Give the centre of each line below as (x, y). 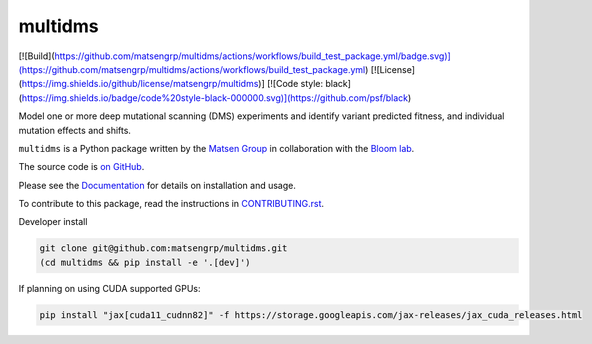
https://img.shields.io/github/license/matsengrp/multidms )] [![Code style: (172, 84)
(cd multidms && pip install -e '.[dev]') (145, 262)
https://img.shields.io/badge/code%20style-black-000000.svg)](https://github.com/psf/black (215, 97)
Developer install (53, 222)
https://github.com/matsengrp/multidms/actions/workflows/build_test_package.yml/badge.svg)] (253, 56)
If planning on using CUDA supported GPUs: (109, 288)
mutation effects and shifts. (75, 130)
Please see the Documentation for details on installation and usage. (157, 185)
